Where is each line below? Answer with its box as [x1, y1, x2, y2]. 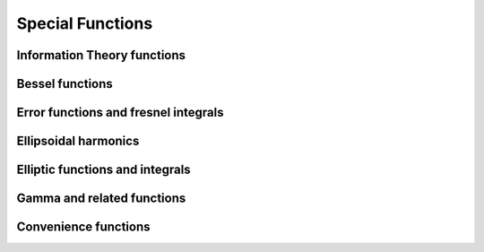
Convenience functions [16, 220, 151, 235]
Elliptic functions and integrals [16, 162, 192, 178]
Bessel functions [16, 76, 114, 91]
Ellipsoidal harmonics [16, 134, 140, 149]
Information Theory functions [16, 48, 186, 63]
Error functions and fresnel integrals [16, 105, 224, 120]
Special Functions [16, 13, 153, 33]
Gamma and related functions [16, 191, 186, 206]
